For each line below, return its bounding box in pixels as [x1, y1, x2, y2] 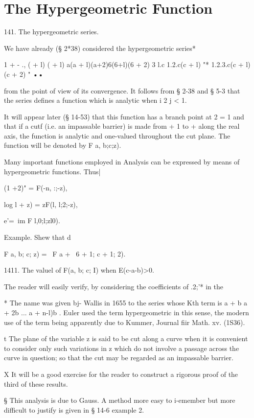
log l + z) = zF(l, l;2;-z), [4, 199, 78, 209]
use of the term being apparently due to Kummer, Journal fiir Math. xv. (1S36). [4, 317, 245, 327]
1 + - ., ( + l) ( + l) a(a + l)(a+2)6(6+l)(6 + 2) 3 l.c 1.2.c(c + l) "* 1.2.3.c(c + [4, 59, 244, 70]
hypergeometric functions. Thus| [4, 166, 101, 176]
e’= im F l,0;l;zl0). [4, 215, 60, 226]
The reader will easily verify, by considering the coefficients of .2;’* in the [4, 281, 223, 291]
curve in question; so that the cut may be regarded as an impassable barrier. [4, 352, 233, 363]
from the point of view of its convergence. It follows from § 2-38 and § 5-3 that [4, 85, 240, 95]
